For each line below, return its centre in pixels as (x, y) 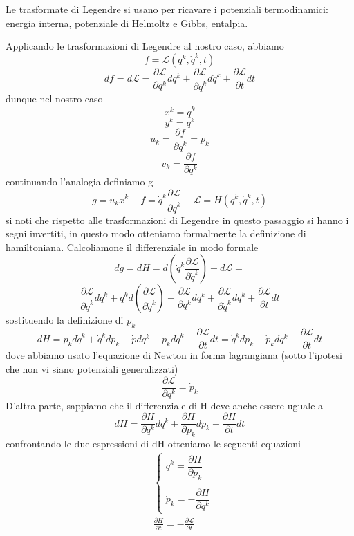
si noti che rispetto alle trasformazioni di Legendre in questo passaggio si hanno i (177, 220)
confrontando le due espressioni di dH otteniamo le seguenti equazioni (153, 444)
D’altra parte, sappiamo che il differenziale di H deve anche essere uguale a (165, 405)
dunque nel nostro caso (54, 99)
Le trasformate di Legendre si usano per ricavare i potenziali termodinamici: (167, 9)
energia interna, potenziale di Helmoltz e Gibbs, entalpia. (127, 22)
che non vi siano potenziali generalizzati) (92, 368)
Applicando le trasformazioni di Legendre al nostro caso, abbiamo (145, 46)
